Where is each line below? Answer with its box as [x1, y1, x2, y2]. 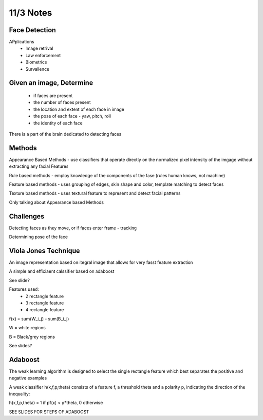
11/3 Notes [9, 7, 52, 18]
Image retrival [25, 45, 54, 51]
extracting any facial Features [9, 163, 69, 169]
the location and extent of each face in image [33, 106, 124, 112]
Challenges [9, 212, 45, 220]
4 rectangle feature [25, 307, 64, 313]
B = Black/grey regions [9, 334, 55, 340]
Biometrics [25, 59, 47, 65]
